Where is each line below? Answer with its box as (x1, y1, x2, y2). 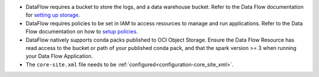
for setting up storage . (25, 12, 80, 19)
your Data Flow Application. (25, 53, 93, 60)
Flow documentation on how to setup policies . (25, 28, 138, 35)
